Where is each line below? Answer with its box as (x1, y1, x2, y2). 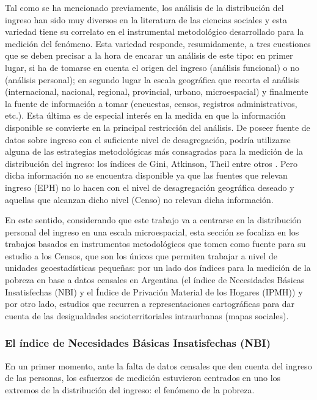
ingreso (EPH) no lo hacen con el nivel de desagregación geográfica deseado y (5, 180, 294, 193)
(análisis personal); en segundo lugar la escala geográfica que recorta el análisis (5, 73, 300, 86)
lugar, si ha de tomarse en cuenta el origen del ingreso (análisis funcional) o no (5, 61, 299, 73)
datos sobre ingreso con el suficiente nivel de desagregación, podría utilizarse (5, 133, 291, 146)
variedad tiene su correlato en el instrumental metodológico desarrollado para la (5, 25, 304, 38)
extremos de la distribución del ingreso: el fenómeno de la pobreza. (5, 383, 255, 396)
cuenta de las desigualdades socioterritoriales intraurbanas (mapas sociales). (5, 309, 289, 322)
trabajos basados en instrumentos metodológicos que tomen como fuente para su (5, 237, 306, 250)
